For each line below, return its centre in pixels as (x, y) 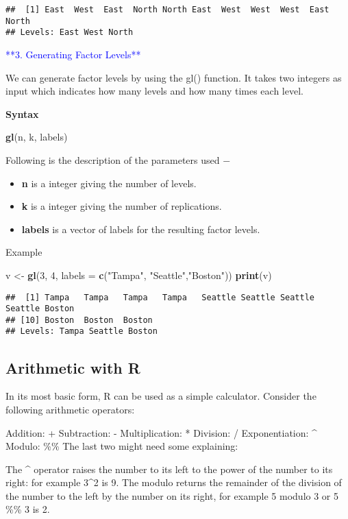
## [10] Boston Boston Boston (79, 320)
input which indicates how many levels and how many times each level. (154, 91)
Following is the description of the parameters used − (118, 159)
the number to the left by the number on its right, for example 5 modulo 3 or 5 (172, 495)
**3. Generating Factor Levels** (73, 54)
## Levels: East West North (70, 33)
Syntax (22, 113)
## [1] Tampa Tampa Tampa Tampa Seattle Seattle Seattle (160, 297)
